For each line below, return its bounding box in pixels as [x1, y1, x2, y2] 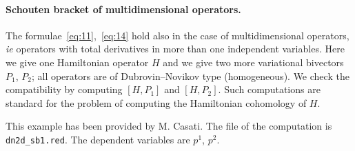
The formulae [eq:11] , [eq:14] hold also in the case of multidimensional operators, [6, 28, 349, 42]
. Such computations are [218, 82, 321, 97]
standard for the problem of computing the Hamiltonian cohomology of [6, 95, 307, 110]
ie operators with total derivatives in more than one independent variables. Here [6, 41, 345, 56]
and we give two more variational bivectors [163, 54, 344, 69]
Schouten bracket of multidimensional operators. [6, 1, 241, 16]
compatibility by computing [6, 82, 123, 97]
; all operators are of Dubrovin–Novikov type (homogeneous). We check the [31, 68, 349, 83]
